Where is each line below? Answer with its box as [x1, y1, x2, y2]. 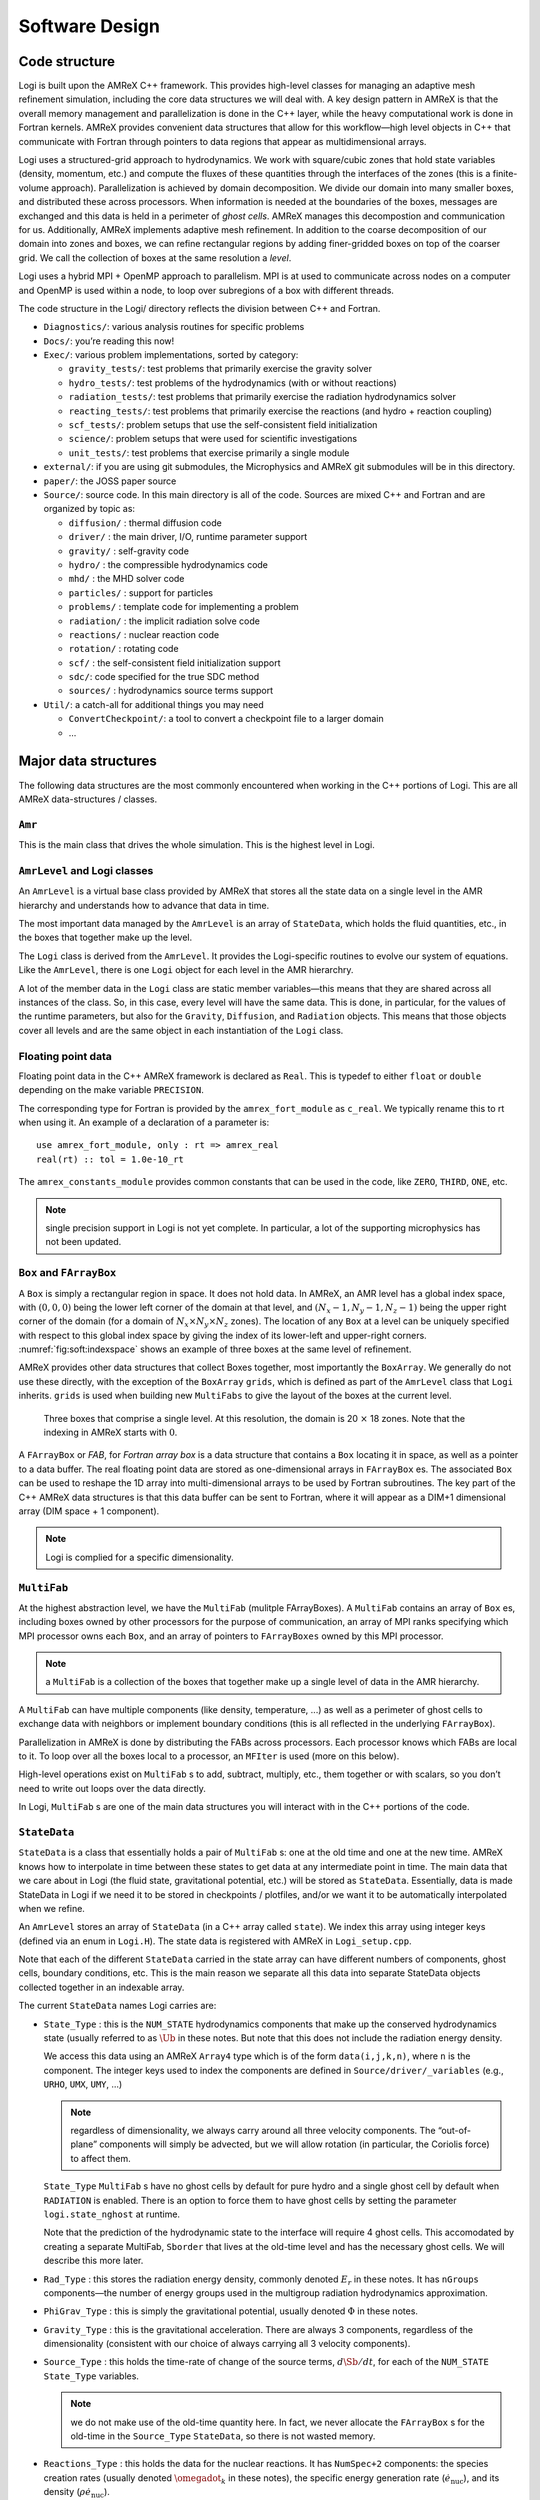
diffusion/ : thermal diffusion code [68, 516, 222, 529]
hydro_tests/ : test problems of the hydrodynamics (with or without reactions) [68, 376, 397, 389]
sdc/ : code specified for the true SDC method [68, 671, 260, 683]
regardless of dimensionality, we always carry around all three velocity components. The [70, 2125, 436, 2136]
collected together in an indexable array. [18, 1981, 185, 1993]
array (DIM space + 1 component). [18, 1505, 160, 1517]
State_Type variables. [43, 2370, 140, 2382]
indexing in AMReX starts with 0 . [43, 1426, 178, 1439]
